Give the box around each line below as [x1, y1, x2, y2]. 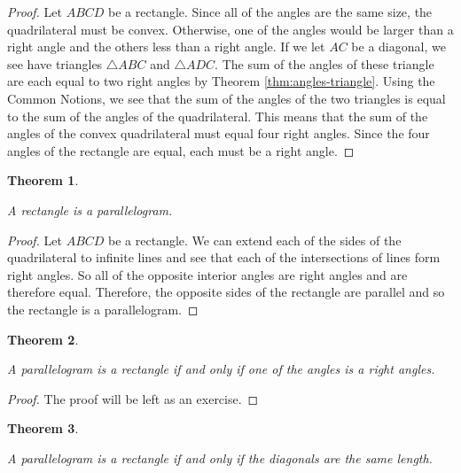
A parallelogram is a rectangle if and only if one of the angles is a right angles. [7, 360, 435, 378]
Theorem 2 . [7, 330, 79, 348]
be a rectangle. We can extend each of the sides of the [108, 230, 402, 249]
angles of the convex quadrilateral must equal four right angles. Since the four [7, 124, 430, 143]
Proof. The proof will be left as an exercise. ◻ [7, 389, 259, 407]
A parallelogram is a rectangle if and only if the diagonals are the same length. [7, 448, 433, 467]
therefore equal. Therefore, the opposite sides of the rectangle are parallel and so [7, 283, 445, 301]
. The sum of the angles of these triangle [215, 54, 434, 73]
